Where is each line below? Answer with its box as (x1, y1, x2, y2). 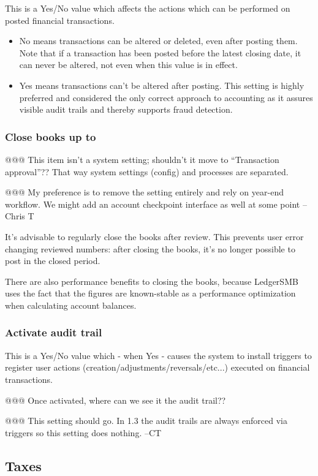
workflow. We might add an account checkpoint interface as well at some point (5, 197, 300, 210)
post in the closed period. (5, 254, 100, 267)
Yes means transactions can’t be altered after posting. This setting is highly (19, 78, 305, 91)
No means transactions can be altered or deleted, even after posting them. (19, 34, 298, 47)
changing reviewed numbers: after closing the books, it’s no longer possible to (5, 242, 295, 255)
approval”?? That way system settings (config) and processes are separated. (5, 165, 289, 178)
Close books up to (5, 129, 96, 144)
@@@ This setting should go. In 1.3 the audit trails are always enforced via (5, 414, 287, 427)
